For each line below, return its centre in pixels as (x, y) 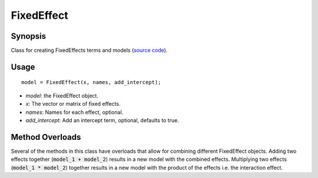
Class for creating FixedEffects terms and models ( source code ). (89, 51)
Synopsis (29, 36)
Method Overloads (46, 137)
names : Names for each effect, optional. (74, 112)
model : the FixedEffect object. (62, 95)
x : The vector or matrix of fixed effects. (73, 104)
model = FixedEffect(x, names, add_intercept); (91, 83)
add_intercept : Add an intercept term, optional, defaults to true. (102, 120)
